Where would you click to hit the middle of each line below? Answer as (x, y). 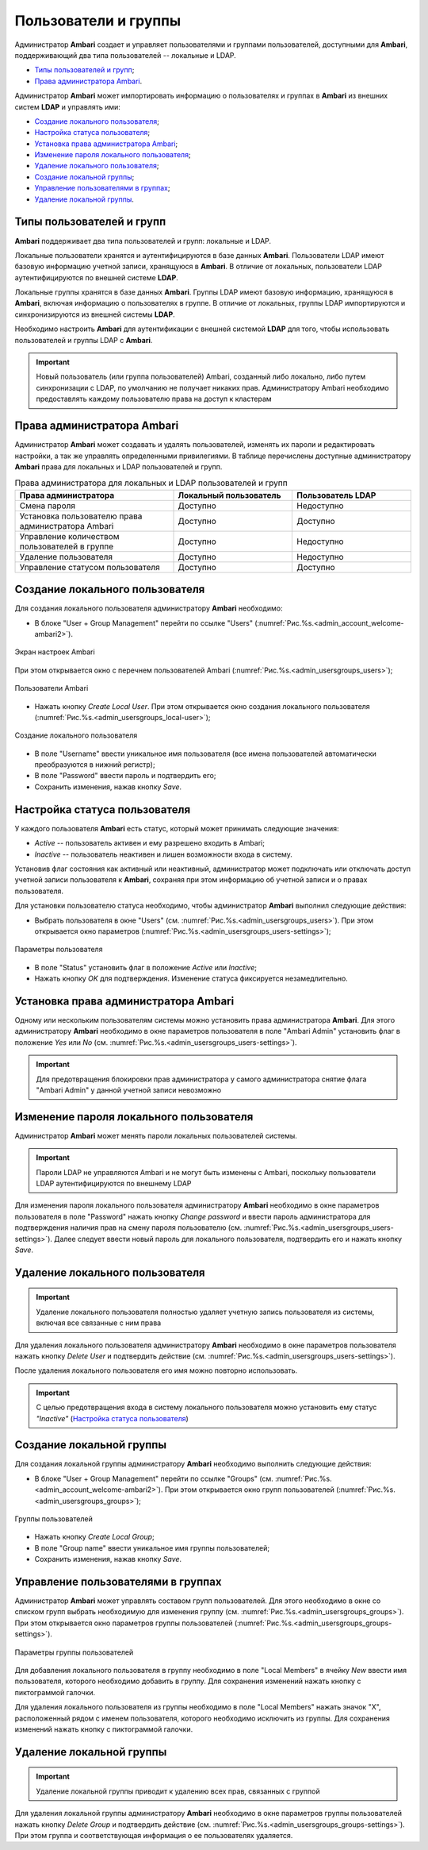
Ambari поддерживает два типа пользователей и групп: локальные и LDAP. (143, 241)
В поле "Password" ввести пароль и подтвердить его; (125, 776)
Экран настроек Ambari (55, 652)
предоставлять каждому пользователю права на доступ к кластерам (154, 399)
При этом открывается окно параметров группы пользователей (124, 1623)
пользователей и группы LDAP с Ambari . (84, 340)
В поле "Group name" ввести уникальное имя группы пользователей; (152, 1547)
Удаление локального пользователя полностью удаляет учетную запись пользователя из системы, (205, 1312)
